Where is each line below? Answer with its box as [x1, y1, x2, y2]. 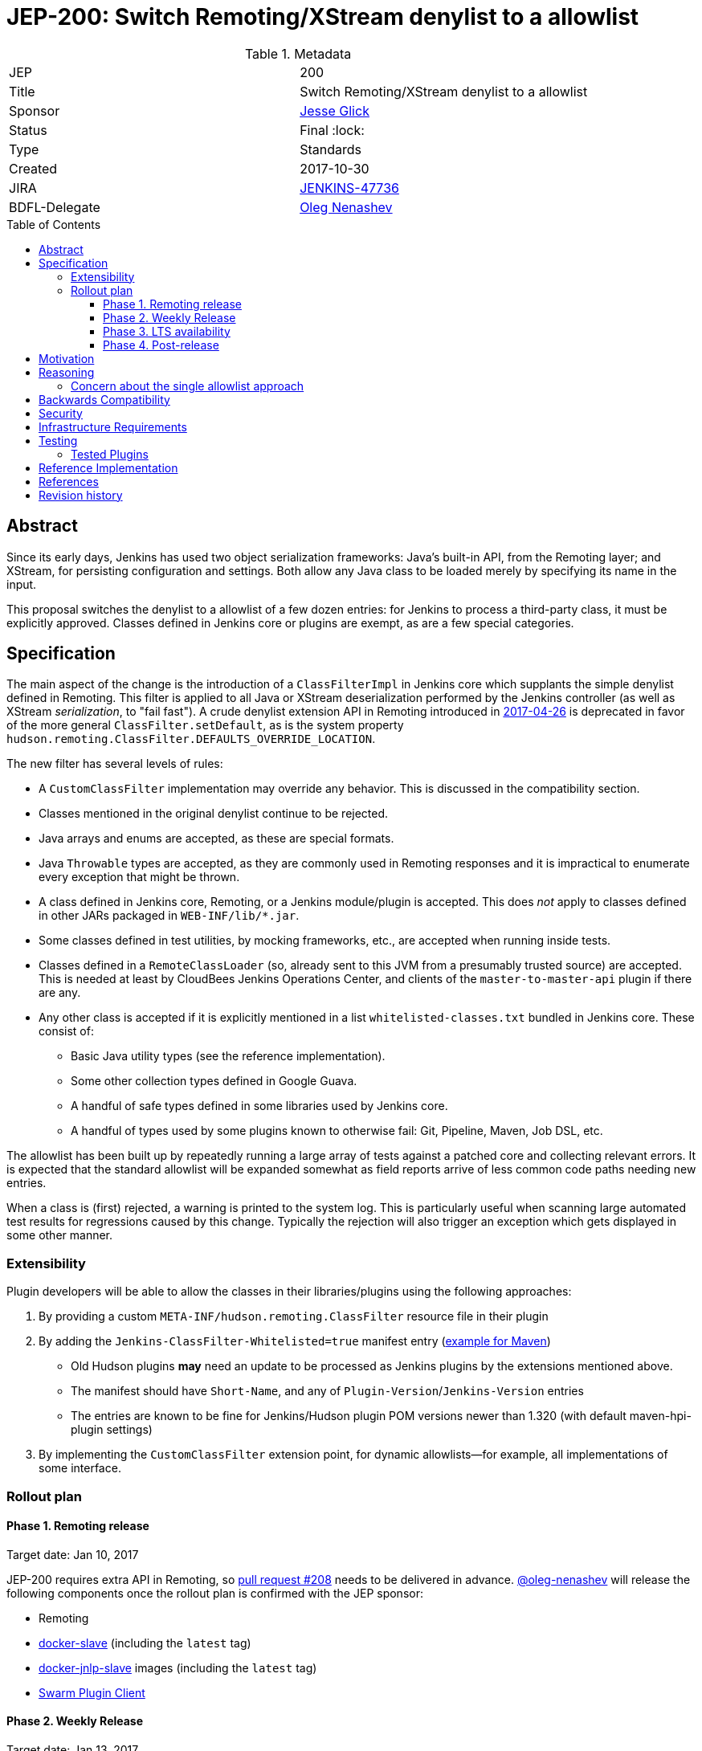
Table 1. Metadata [244, 45, 352, 62]
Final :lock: [300, 121, 365, 138]
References [39, 474, 99, 488]
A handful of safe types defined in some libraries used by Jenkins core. [71, 1099, 448, 1113]
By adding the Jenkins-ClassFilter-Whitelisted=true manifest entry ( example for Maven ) [39, 1334, 551, 1349]
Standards [300, 141, 361, 157]
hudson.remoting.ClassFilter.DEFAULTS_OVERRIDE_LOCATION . [6, 732, 376, 746]
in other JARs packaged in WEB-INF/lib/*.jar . [39, 908, 300, 923]
